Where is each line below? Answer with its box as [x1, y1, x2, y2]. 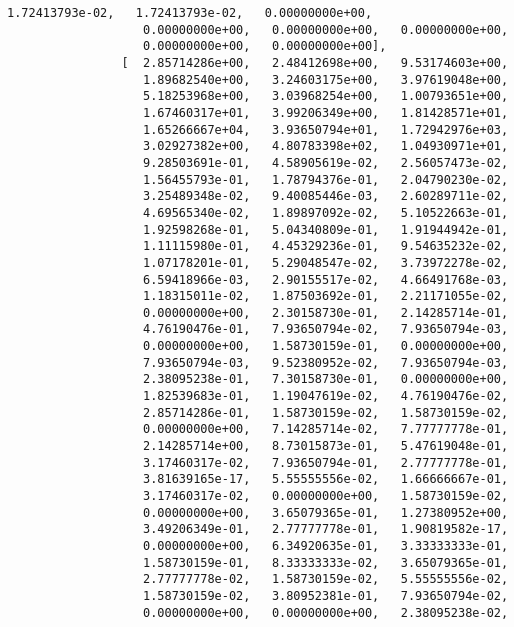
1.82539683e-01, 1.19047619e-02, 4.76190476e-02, [143, 389, 509, 404]
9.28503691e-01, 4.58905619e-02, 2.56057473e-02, [143, 155, 509, 170]
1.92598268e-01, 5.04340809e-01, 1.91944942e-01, [143, 222, 509, 237]
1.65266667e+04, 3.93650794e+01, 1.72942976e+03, [143, 122, 509, 137]
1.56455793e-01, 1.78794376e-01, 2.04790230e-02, [143, 172, 509, 187]
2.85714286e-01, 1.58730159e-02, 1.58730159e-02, [143, 405, 509, 420]
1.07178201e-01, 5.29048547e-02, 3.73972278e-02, [143, 255, 509, 270]
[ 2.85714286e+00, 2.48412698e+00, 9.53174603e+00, [121, 55, 509, 70]
